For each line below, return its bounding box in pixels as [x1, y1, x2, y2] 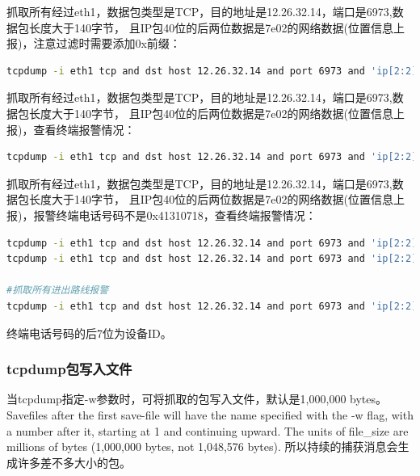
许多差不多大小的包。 [17, 453, 131, 470]
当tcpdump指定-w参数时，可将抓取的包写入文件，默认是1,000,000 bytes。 [6, 390, 388, 407]
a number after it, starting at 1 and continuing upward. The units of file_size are [6, 422, 409, 439]
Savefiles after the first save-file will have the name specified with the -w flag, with [6, 406, 414, 423]
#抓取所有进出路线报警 [6, 284, 109, 297]
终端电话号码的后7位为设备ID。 [6, 324, 172, 341]
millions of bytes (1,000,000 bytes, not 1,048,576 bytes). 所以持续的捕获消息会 [6, 438, 398, 455]
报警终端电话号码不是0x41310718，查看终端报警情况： [33, 206, 317, 223]
